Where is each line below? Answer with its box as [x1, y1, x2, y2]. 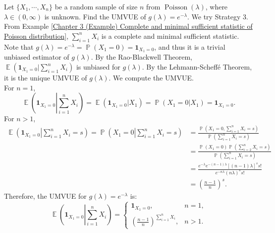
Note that [4, 41, 34, 52]
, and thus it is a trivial [154, 41, 225, 52]
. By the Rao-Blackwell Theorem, [91, 52, 192, 62]
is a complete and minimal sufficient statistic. [101, 30, 239, 41]
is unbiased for [76, 62, 120, 72]
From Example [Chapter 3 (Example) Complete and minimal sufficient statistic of [4, 21, 253, 31]
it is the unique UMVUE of [4, 73, 87, 83]
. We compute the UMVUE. [109, 73, 194, 83]
